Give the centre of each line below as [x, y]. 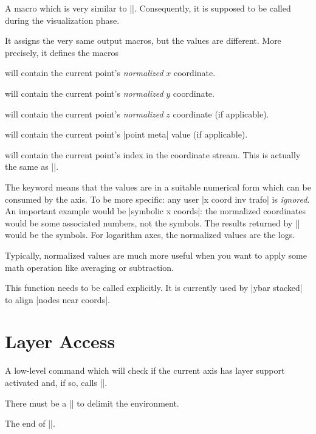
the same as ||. [32, 166]
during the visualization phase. [62, 20]
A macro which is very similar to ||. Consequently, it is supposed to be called [148, 8]
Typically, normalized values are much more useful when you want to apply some [156, 255]
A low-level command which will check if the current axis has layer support [145, 370]
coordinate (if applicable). [221, 114]
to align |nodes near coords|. [57, 299]
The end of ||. [30, 423]
